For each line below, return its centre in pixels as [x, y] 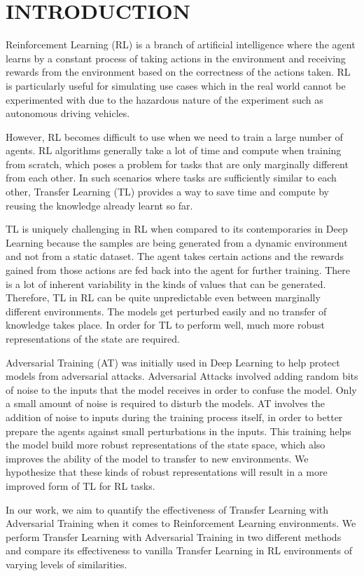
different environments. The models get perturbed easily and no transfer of [166, 311]
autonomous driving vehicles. [68, 113]
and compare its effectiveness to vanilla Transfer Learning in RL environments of [179, 550]
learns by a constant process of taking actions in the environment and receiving [176, 58]
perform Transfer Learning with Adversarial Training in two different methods [174, 536]
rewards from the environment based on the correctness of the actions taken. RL [178, 72]
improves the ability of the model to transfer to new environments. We [157, 458]
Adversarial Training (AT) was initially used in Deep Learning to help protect [173, 362]
